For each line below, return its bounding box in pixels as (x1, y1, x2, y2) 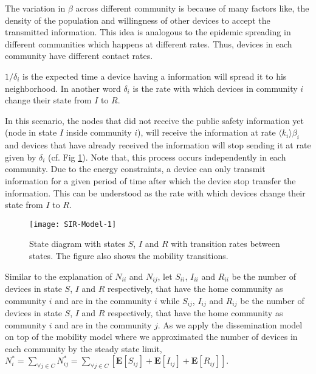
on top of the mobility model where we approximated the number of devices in (5, 330, 298, 343)
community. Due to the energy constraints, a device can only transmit (5, 162, 266, 175)
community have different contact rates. (5, 49, 153, 62)
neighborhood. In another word (5, 81, 121, 94)
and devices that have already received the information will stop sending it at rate (5, 139, 311, 151)
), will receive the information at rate (137, 126, 276, 139)
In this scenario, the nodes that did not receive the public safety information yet (5, 114, 304, 126)
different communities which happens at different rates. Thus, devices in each (5, 37, 292, 50)
